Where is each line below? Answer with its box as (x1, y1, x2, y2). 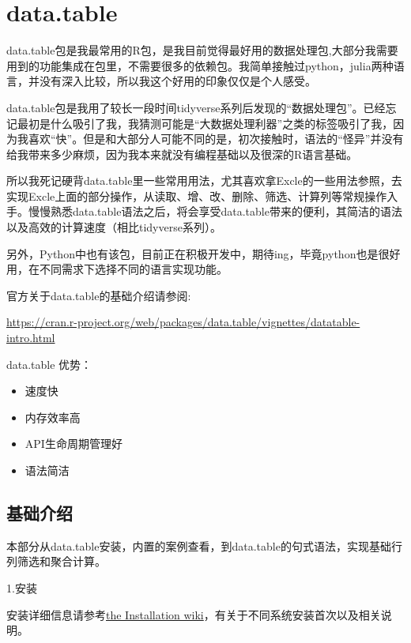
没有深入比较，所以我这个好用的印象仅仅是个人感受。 (39, 73, 316, 89)
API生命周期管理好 (25, 435, 123, 452)
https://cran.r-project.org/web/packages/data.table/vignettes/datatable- (6, 314, 360, 330)
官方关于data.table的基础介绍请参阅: (6, 287, 191, 303)
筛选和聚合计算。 (17, 553, 106, 570)
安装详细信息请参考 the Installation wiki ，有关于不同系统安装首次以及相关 (6, 606, 381, 622)
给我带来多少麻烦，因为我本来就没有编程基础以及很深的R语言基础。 (6, 145, 358, 162)
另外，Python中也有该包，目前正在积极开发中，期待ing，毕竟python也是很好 (6, 245, 401, 261)
